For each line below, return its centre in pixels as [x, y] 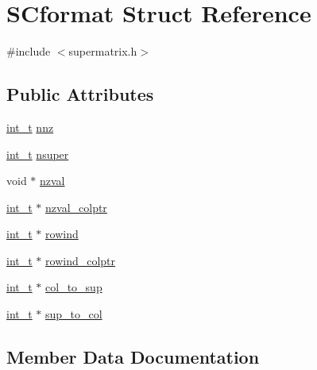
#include [29, 51]
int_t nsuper [38, 154]
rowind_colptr [81, 260]
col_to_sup [74, 287]
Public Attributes [80, 94]
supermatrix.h [103, 51]
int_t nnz [30, 127]
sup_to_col [74, 314]
